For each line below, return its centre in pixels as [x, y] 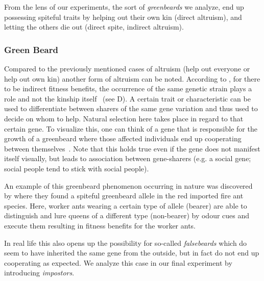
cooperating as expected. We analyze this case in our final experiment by [118, 262]
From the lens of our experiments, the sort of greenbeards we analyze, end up [124, 7]
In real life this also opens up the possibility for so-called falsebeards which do [126, 242]
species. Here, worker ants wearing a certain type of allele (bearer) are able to [126, 205]
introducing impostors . [39, 273]
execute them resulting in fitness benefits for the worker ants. [100, 225]
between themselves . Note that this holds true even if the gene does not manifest [132, 148]
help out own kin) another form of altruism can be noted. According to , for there [132, 78]
